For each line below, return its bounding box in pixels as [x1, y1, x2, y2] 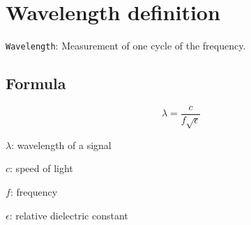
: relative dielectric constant [9, 208, 128, 222]
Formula [6, 72, 66, 94]
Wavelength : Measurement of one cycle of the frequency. [6, 38, 246, 53]
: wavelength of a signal [11, 137, 112, 152]
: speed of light [10, 161, 73, 176]
